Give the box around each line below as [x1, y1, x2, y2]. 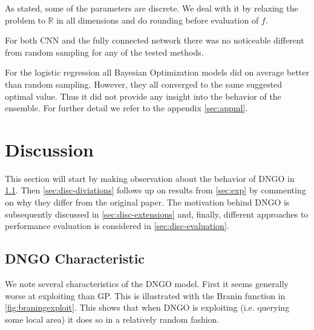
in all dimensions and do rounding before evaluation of [56, 13, 259, 26]
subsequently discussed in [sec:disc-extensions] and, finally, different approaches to [5, 207, 309, 220]
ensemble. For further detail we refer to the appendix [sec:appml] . [5, 102, 248, 114]
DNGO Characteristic [5, 249, 145, 268]
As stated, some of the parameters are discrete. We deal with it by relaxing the [5, 2, 298, 14]
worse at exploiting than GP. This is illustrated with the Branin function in [5, 289, 286, 302]
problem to [5, 13, 45, 26]
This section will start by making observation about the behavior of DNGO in [5, 172, 295, 184]
